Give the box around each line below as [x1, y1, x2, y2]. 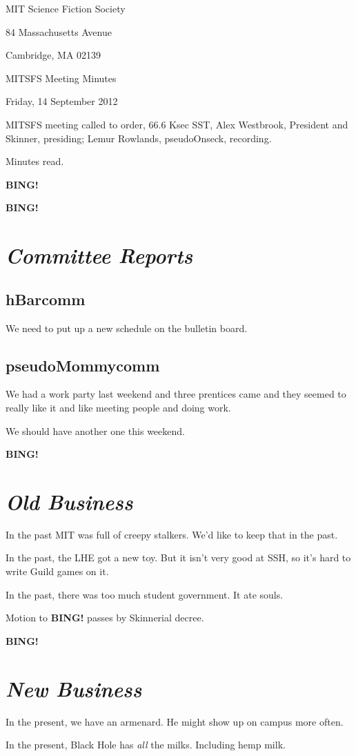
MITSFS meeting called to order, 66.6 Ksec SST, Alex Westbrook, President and [6, 117, 348, 131]
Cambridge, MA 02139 [6, 48, 101, 62]
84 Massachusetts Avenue [6, 24, 112, 39]
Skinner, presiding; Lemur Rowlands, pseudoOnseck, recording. [6, 130, 272, 145]
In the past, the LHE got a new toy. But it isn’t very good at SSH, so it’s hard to [6, 550, 351, 565]
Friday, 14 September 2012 [6, 94, 118, 108]
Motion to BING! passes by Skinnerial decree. [6, 610, 204, 625]
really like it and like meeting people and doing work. [6, 400, 231, 414]
